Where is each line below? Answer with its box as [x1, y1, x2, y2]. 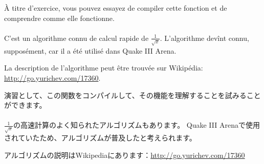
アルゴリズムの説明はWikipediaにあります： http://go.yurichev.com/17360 [4, 149, 245, 160]
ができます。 [4, 100, 47, 110]
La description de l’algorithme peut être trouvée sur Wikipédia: [4, 62, 203, 73]
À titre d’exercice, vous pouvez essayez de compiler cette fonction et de [4, 3, 227, 13]
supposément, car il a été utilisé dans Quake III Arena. [4, 45, 177, 56]
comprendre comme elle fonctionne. [4, 12, 115, 23]
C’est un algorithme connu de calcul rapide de [4, 32, 149, 43]
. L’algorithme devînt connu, [160, 32, 249, 43]
